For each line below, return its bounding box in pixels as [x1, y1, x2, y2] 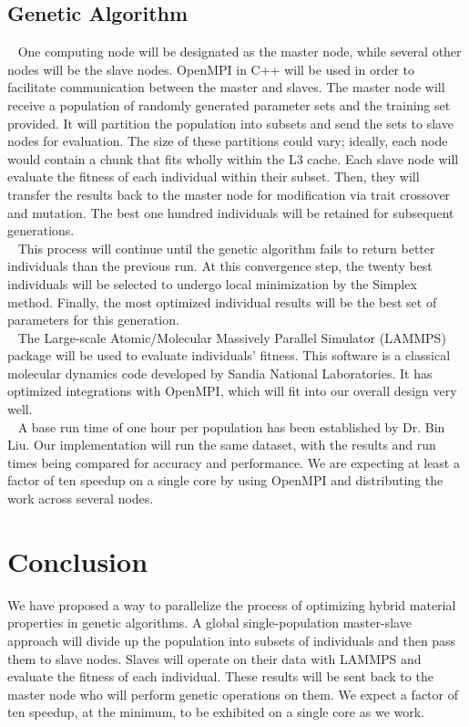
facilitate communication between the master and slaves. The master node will [7, 78, 445, 97]
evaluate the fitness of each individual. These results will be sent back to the [7, 667, 433, 686]
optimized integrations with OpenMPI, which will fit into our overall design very [7, 381, 457, 400]
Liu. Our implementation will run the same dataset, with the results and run [7, 435, 436, 454]
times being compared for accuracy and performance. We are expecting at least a [7, 452, 460, 472]
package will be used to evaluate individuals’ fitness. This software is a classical [7, 346, 451, 365]
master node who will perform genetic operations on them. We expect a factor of [7, 684, 458, 703]
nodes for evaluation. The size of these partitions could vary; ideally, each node [7, 131, 448, 151]
